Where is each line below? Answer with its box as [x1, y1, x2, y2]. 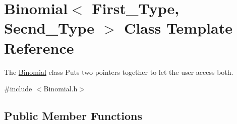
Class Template [124, 18, 232, 38]
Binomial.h [43, 83, 78, 94]
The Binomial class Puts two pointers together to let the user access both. [4, 66, 233, 77]
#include [4, 83, 32, 94]
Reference [4, 37, 74, 58]
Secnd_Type [4, 18, 95, 38]
